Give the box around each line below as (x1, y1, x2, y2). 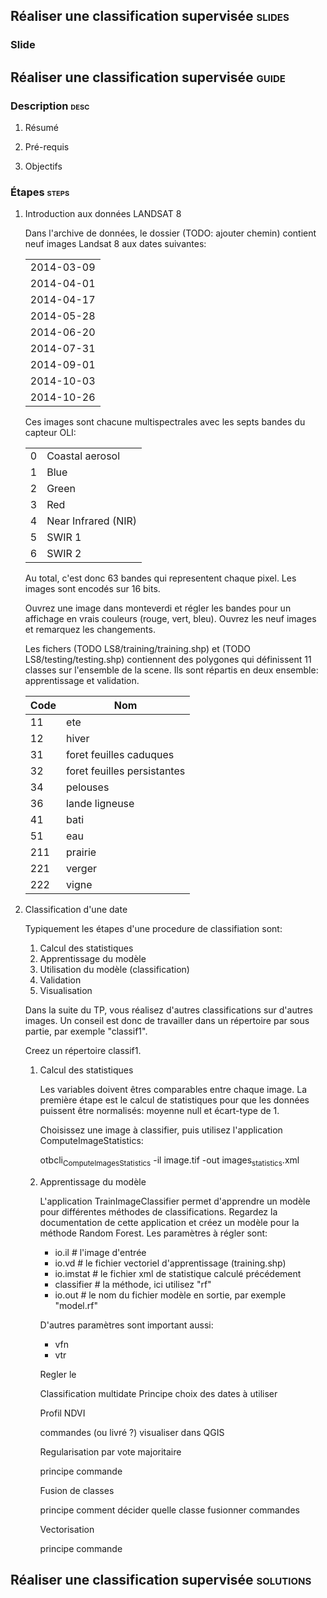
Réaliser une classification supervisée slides (10, 8, 290, 25)
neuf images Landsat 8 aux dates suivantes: (24, 238, 207, 250)
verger (66, 862, 97, 876)
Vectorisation (39, 1524, 95, 1536)
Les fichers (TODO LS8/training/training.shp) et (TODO (24, 643, 251, 655)
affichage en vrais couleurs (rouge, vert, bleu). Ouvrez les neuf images (24, 613, 317, 625)
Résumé (24, 122, 59, 133)
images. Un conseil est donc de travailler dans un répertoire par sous (24, 1015, 310, 1027)
